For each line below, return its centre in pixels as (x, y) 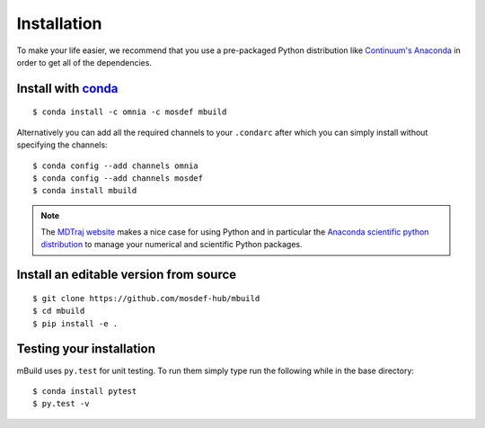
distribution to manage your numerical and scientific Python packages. (172, 245)
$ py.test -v (61, 404)
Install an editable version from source (127, 275)
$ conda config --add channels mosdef (118, 178)
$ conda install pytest (85, 391)
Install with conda (67, 89)
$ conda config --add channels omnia (116, 165)
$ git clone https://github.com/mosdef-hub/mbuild (146, 298)
